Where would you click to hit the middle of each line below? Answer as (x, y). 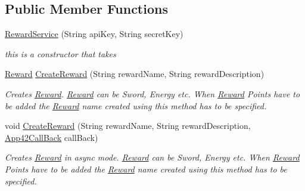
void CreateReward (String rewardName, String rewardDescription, (128, 126)
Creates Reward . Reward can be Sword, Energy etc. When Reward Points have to (152, 93)
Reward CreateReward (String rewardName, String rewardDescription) (135, 74)
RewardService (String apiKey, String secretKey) (94, 34)
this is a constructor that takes (60, 53)
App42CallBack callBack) (52, 137)
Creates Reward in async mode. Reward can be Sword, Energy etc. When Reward (152, 157)
